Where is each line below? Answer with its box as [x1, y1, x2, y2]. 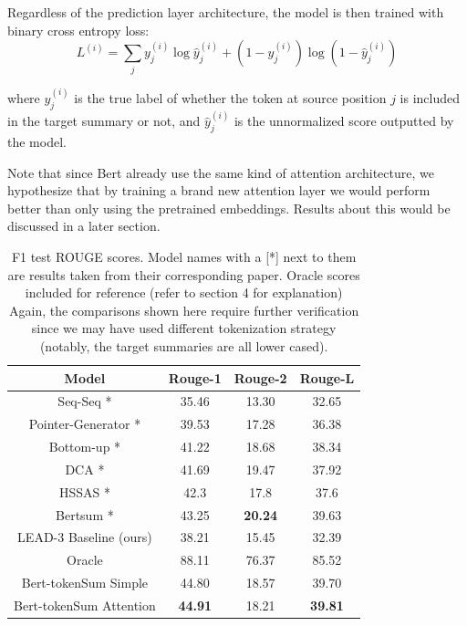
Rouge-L [299, 368, 355, 387]
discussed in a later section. [7, 216, 161, 235]
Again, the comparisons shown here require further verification [9, 300, 359, 319]
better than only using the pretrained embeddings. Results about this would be [7, 198, 451, 217]
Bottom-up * [48, 437, 121, 456]
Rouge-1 [168, 368, 222, 387]
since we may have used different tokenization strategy [31, 318, 337, 338]
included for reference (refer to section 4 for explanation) [25, 283, 343, 302]
